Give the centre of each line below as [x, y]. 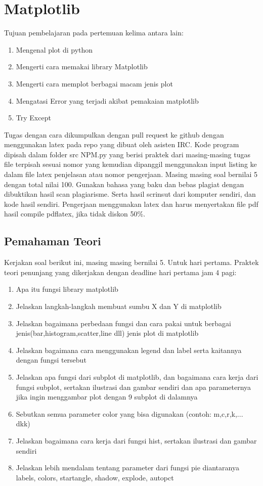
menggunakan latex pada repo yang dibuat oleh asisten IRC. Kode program [122, 144]
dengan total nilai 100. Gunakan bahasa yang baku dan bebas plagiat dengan [124, 184]
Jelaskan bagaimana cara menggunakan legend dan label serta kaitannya [129, 350]
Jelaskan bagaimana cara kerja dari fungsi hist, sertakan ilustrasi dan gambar [136, 440]
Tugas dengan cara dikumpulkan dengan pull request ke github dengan [114, 134]
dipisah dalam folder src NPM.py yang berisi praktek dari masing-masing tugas [127, 154]
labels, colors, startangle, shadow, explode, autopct [95, 477]
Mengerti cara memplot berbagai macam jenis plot [94, 83]
